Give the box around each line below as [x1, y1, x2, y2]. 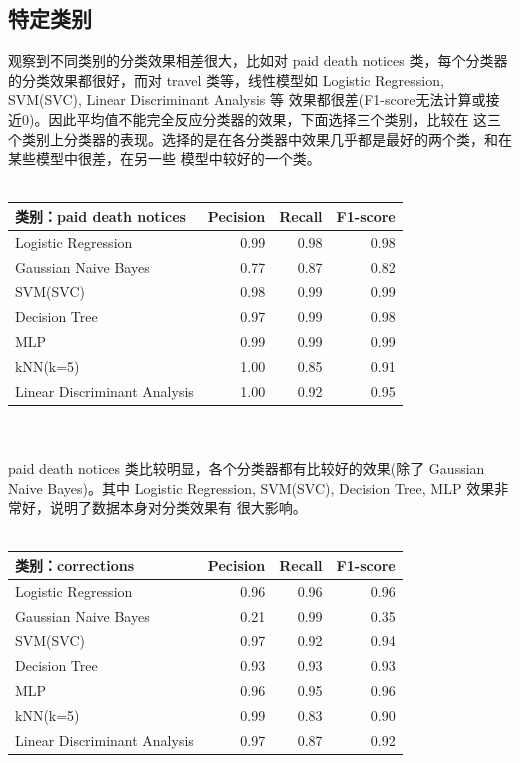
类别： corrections [15, 554, 135, 575]
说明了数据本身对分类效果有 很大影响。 [49, 497, 307, 518]
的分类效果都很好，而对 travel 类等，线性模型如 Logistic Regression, [8, 69, 444, 90]
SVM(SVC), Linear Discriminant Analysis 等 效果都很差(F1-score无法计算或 [8, 89, 486, 110]
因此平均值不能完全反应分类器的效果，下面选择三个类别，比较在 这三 [48, 108, 502, 129]
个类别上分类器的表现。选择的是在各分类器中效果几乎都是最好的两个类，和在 [8, 128, 512, 149]
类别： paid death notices [15, 205, 186, 226]
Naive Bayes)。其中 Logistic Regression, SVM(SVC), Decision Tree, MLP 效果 [8, 477, 495, 498]
